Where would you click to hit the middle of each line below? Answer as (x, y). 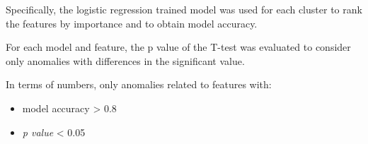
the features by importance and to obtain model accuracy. (132, 23)
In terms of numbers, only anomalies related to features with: (139, 84)
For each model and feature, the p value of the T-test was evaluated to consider (178, 47)
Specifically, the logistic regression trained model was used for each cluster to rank (184, 9)
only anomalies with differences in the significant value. (125, 60)
